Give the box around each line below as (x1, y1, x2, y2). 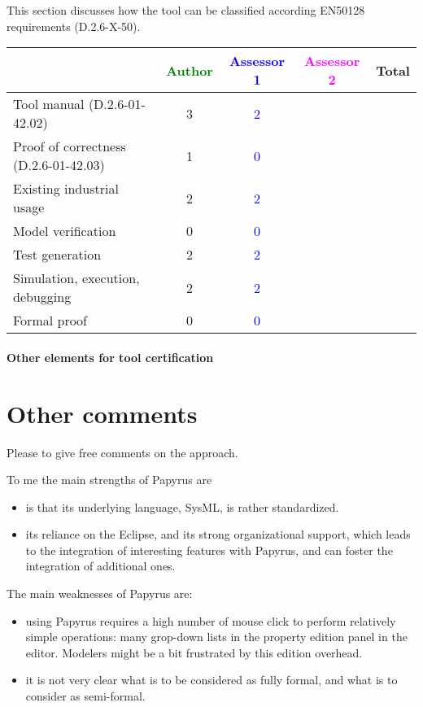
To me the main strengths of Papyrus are (7, 471, 212, 488)
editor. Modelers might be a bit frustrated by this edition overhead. (25, 644, 363, 661)
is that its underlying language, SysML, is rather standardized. (25, 498, 339, 515)
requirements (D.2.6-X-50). (7, 17, 141, 34)
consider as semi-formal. (25, 687, 146, 705)
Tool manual (13, 94, 85, 114)
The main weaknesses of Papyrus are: (7, 585, 193, 602)
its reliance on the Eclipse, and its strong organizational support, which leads (25, 526, 411, 543)
